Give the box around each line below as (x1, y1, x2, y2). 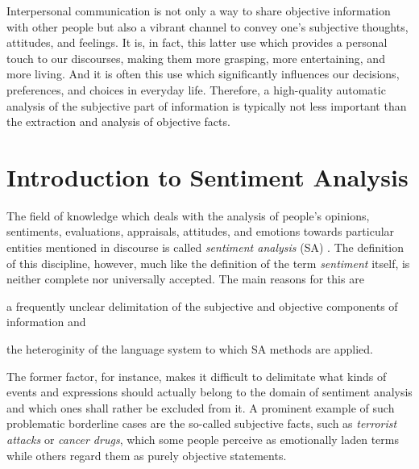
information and (6, 313, 86, 330)
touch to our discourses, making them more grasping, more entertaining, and (6, 49, 385, 66)
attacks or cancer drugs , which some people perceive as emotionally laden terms (6, 431, 399, 447)
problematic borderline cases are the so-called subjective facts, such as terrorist (6, 415, 397, 432)
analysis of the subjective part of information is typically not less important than (6, 97, 407, 114)
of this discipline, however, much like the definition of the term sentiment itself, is (6, 254, 410, 271)
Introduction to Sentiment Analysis (6, 160, 409, 193)
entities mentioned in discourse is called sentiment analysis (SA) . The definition (6, 239, 404, 256)
